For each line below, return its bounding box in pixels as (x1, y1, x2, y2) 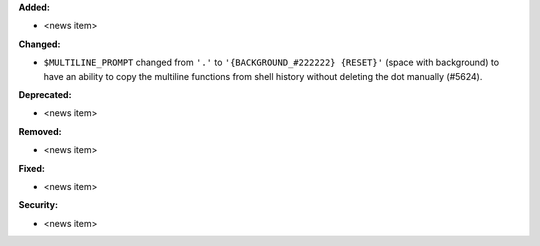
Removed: (18, 125, 62, 137)
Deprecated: (18, 88, 72, 100)
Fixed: (18, 162, 45, 174)
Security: (18, 199, 59, 211)
